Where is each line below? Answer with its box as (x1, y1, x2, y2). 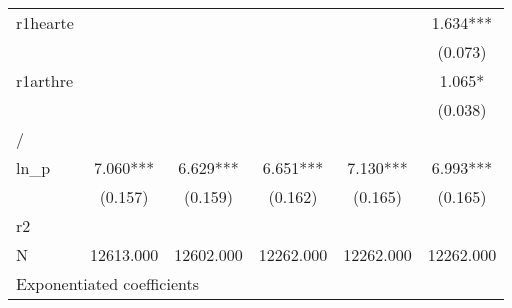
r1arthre (16, 69, 74, 92)
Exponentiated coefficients (16, 272, 199, 295)
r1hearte (16, 11, 74, 34)
